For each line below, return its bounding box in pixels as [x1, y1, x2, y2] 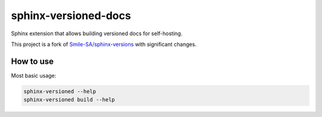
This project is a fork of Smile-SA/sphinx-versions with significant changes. [11, 41, 197, 48]
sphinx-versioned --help [23, 88, 97, 95]
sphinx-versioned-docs [11, 9, 131, 22]
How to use [11, 56, 54, 66]
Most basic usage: [11, 72, 57, 79]
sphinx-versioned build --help [23, 96, 116, 103]
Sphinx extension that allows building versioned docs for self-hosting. [11, 30, 183, 37]
